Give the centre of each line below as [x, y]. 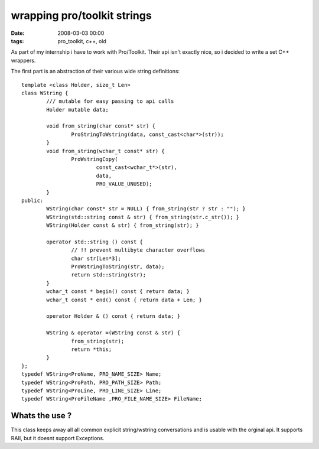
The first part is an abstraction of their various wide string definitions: [95, 71]
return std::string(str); [109, 275]
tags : [17, 41]
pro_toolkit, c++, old [82, 41]
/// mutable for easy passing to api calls [110, 101]
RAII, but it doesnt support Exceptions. [58, 438]
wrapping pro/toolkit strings [81, 15]
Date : [18, 33]
